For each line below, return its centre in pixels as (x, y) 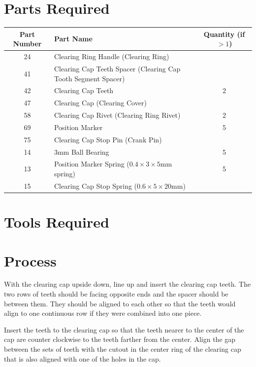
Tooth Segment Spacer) (89, 78)
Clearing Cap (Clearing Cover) (100, 103)
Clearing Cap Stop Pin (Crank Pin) (108, 139)
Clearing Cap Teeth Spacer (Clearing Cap (117, 68)
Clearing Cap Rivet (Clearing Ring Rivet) (117, 115)
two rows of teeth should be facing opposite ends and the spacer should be (116, 294)
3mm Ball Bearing (81, 151)
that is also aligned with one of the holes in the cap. (82, 358)
